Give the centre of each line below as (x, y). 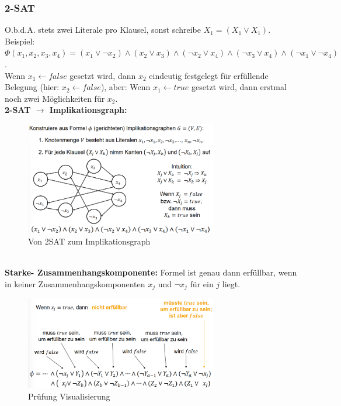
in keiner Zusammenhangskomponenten (75, 283)
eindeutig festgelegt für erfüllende (209, 75)
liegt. (231, 283)
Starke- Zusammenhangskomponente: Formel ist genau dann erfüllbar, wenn (151, 272)
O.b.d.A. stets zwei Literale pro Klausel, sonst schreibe (103, 30)
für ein (202, 283)
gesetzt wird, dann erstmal (239, 87)
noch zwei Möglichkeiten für (55, 98)
